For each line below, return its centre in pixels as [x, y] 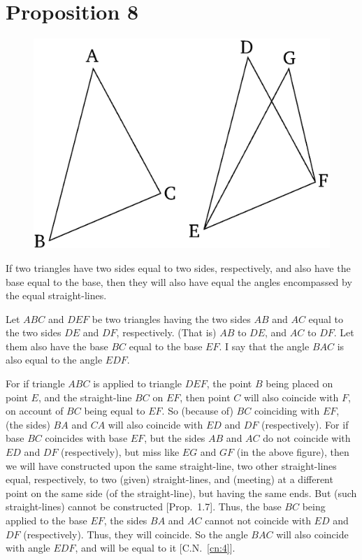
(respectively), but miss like [120, 452]
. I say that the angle [264, 346]
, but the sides [175, 438]
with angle [28, 548]
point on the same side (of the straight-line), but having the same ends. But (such [181, 493]
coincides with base [86, 438]
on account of [35, 411]
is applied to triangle [138, 383]
